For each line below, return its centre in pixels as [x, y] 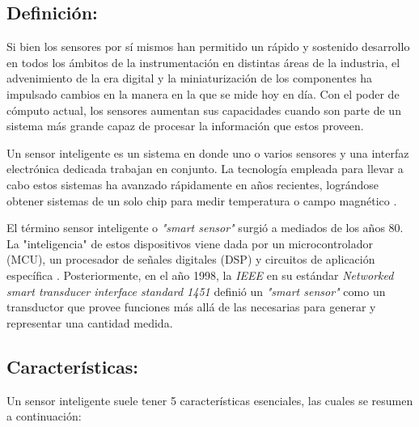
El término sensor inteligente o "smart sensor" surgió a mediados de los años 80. [205, 228]
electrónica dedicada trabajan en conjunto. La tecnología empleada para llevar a [205, 169]
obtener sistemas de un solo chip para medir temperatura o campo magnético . [202, 200]
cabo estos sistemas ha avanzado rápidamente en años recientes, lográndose [193, 184]
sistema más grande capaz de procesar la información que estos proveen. [185, 126]
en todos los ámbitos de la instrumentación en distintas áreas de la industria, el [203, 62]
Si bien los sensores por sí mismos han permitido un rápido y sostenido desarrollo [208, 47]
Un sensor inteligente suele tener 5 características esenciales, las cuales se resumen [210, 400]
